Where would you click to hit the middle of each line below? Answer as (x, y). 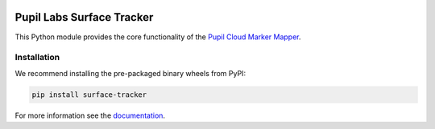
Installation (37, 58)
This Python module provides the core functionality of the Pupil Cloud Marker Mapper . (158, 37)
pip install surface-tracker (89, 95)
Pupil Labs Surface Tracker (84, 17)
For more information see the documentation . (90, 115)
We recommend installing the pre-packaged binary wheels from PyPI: (130, 73)
